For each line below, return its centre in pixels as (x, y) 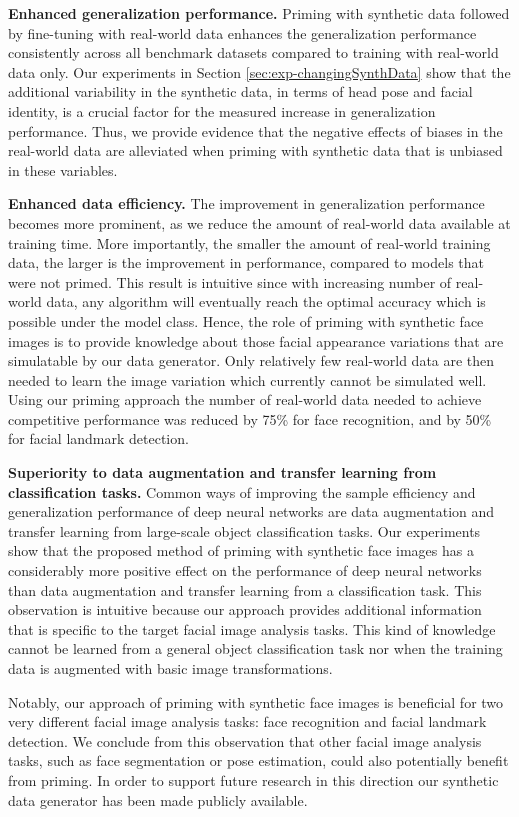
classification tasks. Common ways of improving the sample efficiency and (242, 491)
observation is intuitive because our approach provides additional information (245, 609)
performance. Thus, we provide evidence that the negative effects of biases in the (255, 130)
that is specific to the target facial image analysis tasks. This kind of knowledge (252, 628)
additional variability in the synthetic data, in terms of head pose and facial (240, 91)
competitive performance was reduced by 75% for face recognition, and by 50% (250, 418)
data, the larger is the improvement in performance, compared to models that (246, 262)
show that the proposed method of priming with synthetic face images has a (241, 550)
